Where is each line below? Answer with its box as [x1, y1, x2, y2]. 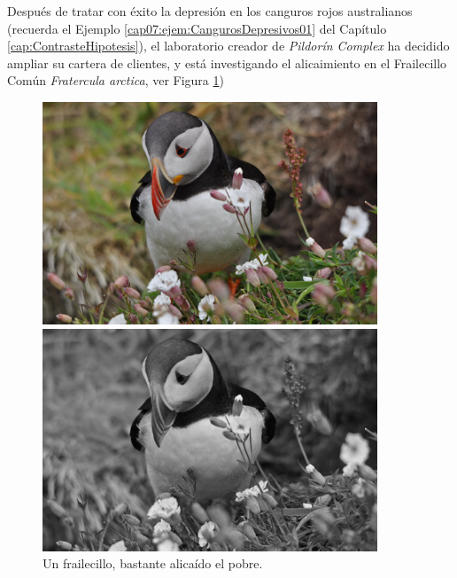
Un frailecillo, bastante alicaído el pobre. [43, 554, 263, 573]
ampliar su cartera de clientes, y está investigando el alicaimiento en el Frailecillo [7, 53, 447, 72]
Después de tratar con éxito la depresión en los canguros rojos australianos [7, 2, 413, 20]
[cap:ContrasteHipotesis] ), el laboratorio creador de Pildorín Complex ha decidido [7, 36, 450, 55]
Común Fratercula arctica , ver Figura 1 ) [7, 71, 224, 90]
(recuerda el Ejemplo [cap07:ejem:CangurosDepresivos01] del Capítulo [7, 19, 387, 37]
